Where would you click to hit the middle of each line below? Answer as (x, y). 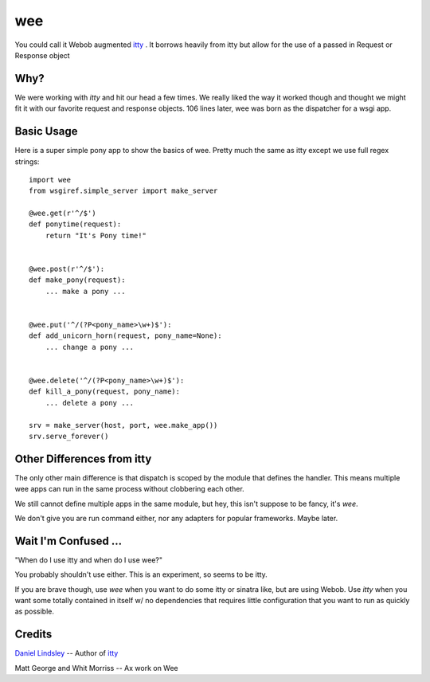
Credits (33, 635)
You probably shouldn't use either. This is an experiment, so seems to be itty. (141, 574)
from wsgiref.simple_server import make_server (123, 191)
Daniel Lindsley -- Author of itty (66, 653)
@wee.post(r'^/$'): (67, 269)
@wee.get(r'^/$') (63, 214)
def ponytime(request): (75, 224)
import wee (50, 180)
